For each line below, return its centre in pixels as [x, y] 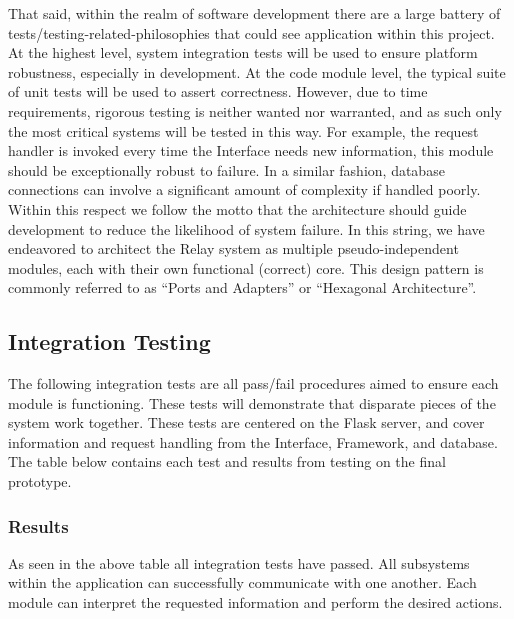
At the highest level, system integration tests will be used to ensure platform [243, 52]
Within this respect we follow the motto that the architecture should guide [237, 208]
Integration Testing [109, 341]
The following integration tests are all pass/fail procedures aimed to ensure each [253, 383]
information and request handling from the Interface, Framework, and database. [253, 441]
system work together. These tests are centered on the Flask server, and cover [246, 422]
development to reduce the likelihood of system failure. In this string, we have [246, 228]
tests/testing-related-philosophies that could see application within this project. [251, 32]
